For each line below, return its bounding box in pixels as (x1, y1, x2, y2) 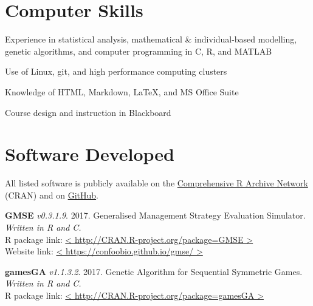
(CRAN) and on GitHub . (5, 188, 98, 201)
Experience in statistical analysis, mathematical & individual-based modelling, (5, 33, 297, 46)
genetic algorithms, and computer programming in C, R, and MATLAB (5, 44, 272, 57)
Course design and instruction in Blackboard (5, 106, 171, 118)
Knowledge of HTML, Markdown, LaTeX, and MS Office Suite (5, 85, 239, 98)
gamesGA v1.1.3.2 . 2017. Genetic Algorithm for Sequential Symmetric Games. (5, 265, 303, 277)
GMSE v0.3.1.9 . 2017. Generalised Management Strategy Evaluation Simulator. (5, 209, 306, 222)
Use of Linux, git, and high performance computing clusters (5, 65, 227, 78)
